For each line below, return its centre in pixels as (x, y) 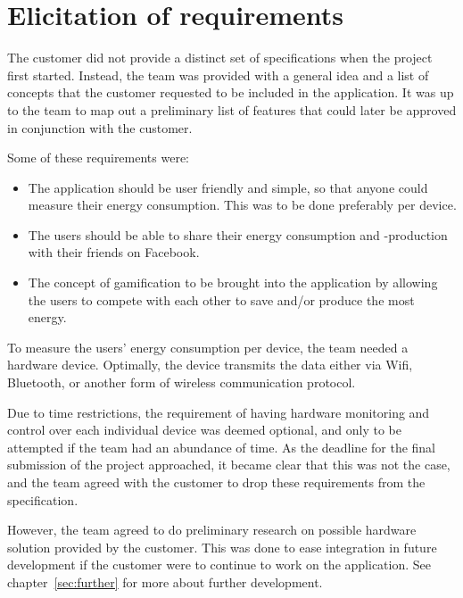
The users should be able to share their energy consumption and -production (238, 234)
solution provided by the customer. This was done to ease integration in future (222, 547)
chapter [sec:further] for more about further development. (165, 581)
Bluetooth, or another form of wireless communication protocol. (182, 382)
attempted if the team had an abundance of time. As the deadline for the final (222, 447)
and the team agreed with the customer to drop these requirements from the (216, 482)
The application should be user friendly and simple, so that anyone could (228, 187)
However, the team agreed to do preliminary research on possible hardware (212, 530)
